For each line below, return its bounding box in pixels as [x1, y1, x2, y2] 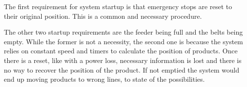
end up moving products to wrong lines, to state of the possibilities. [4, 74, 205, 84]
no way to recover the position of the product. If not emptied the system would [4, 64, 240, 75]
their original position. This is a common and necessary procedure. [4, 11, 202, 21]
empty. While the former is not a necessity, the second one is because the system [4, 36, 243, 46]
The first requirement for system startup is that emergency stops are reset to [4, 1, 232, 11]
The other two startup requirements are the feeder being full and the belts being [4, 27, 243, 37]
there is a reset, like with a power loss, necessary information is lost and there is [4, 55, 242, 65]
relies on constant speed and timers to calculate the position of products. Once [4, 46, 238, 56]
